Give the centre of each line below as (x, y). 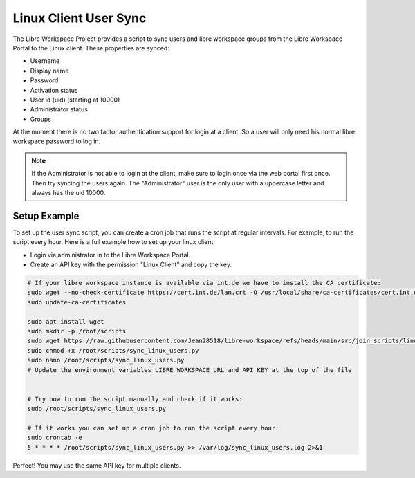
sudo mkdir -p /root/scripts (77, 331)
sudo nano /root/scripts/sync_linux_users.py (106, 360)
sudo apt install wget (66, 321)
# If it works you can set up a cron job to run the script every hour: (153, 428)
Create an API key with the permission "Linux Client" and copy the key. (131, 265)
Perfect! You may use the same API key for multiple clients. (97, 465)
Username (45, 61)
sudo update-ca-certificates (77, 302)
